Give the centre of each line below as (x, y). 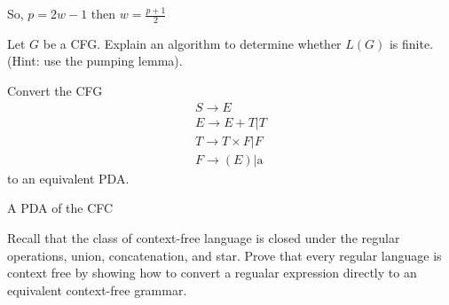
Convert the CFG (55, 91)
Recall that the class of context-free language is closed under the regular (204, 237)
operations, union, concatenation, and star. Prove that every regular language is (224, 255)
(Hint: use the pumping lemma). (95, 61)
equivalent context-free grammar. (97, 289)
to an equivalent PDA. (68, 178)
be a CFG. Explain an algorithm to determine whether (192, 43)
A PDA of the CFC (60, 208)
